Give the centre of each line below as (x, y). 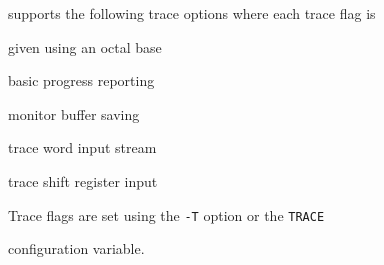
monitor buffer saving (74, 113)
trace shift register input (83, 180)
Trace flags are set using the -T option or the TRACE (166, 214)
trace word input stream (82, 147)
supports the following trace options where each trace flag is (192, 13)
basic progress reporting (81, 80)
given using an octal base (85, 46)
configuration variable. (76, 248)
